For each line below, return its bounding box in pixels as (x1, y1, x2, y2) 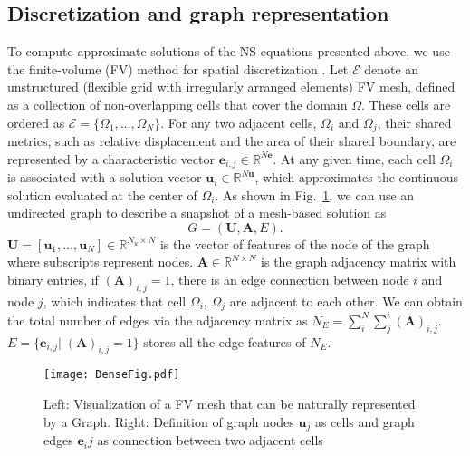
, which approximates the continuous (254, 168, 458, 187)
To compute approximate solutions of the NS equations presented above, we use (7, 42, 450, 61)
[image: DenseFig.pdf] (43, 368, 180, 382)
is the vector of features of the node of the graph (159, 234, 430, 253)
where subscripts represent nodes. (7, 252, 194, 271)
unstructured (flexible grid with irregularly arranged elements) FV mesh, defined (7, 77, 456, 96)
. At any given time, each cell (273, 149, 436, 168)
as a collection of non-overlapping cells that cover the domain (7, 94, 348, 113)
